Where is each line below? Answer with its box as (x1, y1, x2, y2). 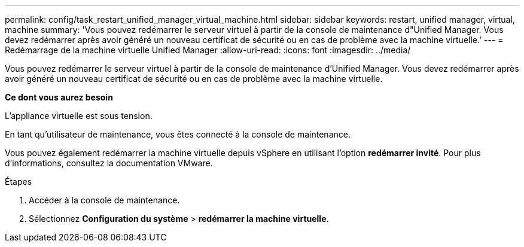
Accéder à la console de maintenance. (29, 195, 180, 205)
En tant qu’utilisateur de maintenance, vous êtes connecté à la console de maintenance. (5, 129, 351, 139)
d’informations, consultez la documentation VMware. (5, 158, 213, 168)
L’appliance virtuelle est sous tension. (5, 111, 153, 121)
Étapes (5, 176, 32, 187)
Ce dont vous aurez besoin (5, 92, 113, 102)
